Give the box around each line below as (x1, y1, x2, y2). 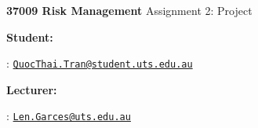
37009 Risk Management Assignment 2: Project (6, 2, 253, 18)
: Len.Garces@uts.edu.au (6, 108, 131, 124)
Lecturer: (6, 81, 57, 97)
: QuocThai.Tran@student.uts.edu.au (6, 55, 193, 71)
